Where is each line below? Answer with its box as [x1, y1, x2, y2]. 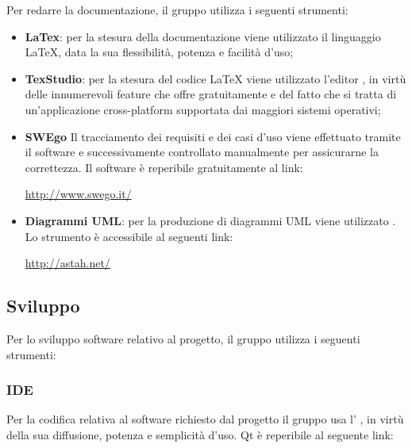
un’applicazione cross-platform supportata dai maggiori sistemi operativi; [25, 101, 381, 117]
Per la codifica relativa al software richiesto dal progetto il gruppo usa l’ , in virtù [6, 411, 404, 427]
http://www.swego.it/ [25, 186, 132, 202]
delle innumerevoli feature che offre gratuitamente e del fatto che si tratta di [25, 86, 397, 102]
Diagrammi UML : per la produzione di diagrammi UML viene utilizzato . [25, 212, 396, 228]
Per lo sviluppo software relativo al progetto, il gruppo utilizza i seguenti [6, 330, 360, 347]
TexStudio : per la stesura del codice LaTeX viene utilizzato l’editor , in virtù [25, 70, 406, 86]
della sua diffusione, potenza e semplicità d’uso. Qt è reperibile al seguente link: [6, 426, 394, 442]
